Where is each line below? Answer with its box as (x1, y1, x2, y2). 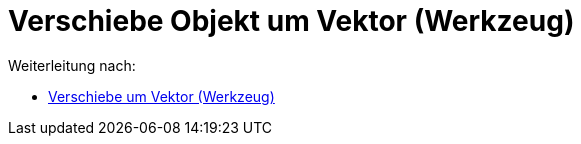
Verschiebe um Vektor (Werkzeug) (48, 87, 275, 105)
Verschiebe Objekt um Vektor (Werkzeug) (8, 4, 575, 38)
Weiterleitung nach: (8, 56, 136, 74)
